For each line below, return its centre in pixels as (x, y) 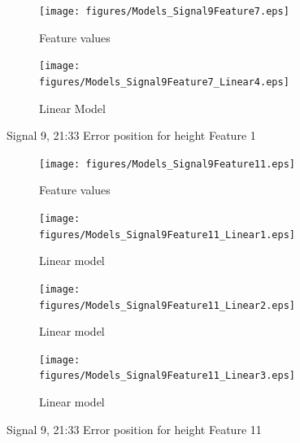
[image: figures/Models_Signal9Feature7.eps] (164, 11)
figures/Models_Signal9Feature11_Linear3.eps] (167, 376)
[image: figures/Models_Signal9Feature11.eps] (167, 164)
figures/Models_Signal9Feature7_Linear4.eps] (164, 82)
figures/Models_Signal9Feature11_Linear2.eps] (167, 305)
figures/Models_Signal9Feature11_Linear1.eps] (167, 235)
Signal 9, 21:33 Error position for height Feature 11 (134, 429)
